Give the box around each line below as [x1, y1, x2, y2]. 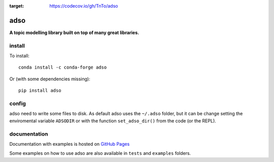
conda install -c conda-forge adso [18, 64, 107, 71]
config [9, 100, 26, 107]
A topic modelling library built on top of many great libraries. [9, 29, 140, 36]
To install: [9, 53, 30, 59]
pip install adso [18, 88, 61, 93]
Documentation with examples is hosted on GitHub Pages [9, 141, 130, 147]
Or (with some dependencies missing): [9, 76, 91, 82]
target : [9, 3, 24, 9]
